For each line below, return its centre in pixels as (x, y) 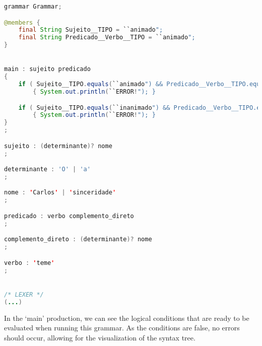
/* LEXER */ (24, 294)
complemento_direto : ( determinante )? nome (78, 239)
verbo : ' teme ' (29, 263)
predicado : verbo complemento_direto (69, 216)
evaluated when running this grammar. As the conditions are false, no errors (122, 328)
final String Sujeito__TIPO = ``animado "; (91, 30)
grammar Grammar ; (33, 7)
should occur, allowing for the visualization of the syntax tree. (100, 337)
